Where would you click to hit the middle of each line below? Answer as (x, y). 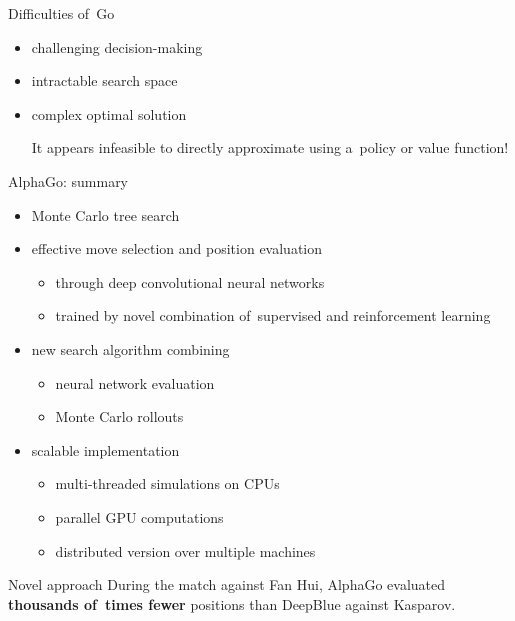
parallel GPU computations (139, 516)
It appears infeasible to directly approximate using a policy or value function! (270, 147)
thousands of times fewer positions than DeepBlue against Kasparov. (232, 603)
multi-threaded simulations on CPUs (167, 483)
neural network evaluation (135, 382)
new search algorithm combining (130, 348)
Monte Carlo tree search (105, 214)
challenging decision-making (117, 46)
